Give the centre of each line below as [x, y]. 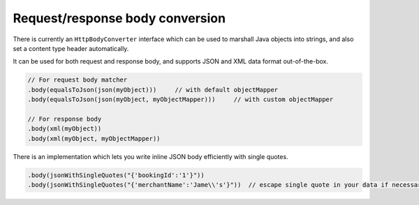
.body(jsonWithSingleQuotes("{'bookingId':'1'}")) [116, 175]
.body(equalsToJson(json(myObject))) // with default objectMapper [153, 90]
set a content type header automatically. [71, 48]
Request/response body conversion [119, 18]
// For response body [65, 119]
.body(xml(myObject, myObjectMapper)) [94, 138]
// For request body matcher [78, 80]
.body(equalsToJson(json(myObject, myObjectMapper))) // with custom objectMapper [181, 100]
